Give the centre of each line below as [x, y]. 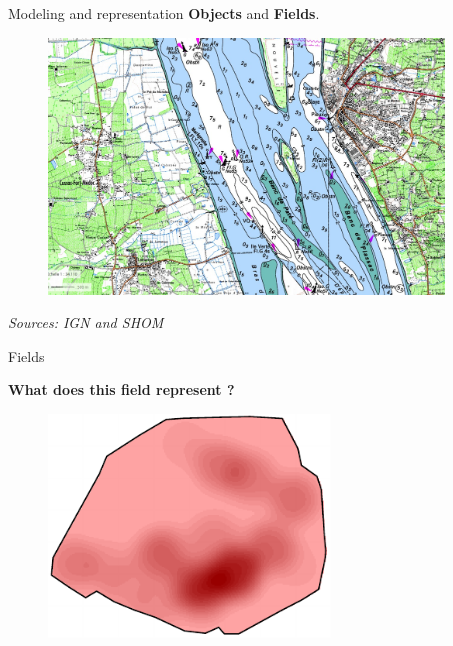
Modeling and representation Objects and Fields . [164, 13]
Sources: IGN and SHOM [86, 322]
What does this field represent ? [121, 389]
